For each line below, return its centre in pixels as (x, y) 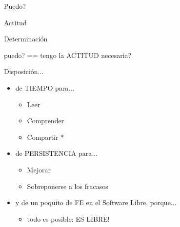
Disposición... (24, 71)
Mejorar (39, 169)
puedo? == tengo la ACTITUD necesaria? (68, 55)
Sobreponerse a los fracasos (68, 186)
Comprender (46, 121)
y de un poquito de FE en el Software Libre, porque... (96, 202)
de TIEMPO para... (45, 87)
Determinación (26, 39)
